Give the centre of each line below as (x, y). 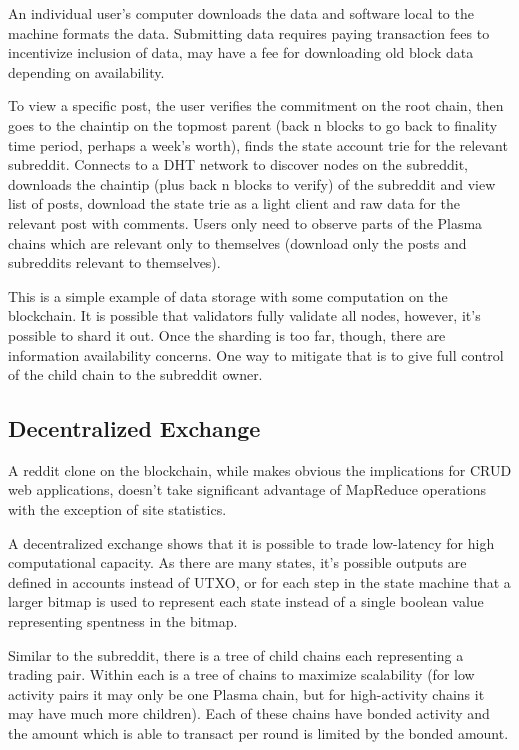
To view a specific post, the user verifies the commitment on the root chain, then (256, 105)
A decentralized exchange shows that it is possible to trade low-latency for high (251, 542)
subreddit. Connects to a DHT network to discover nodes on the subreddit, (238, 164)
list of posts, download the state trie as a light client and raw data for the (234, 203)
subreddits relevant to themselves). (114, 262)
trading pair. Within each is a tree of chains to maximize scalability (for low (241, 674)
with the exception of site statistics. (117, 509)
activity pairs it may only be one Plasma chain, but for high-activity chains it (246, 693)
